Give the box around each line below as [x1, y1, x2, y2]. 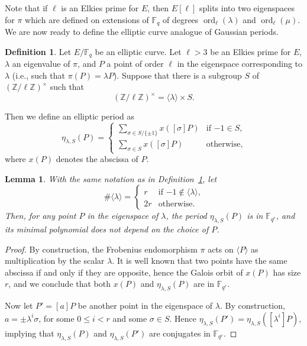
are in [193, 277, 215, 290]
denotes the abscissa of [56, 153, 138, 165]
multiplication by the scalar [5, 254, 105, 267]
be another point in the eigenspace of [77, 299, 213, 312]
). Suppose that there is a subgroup [113, 69, 242, 81]
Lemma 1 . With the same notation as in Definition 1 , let [5, 172, 217, 185]
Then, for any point [5, 209, 76, 222]
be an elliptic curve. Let [95, 45, 182, 57]
